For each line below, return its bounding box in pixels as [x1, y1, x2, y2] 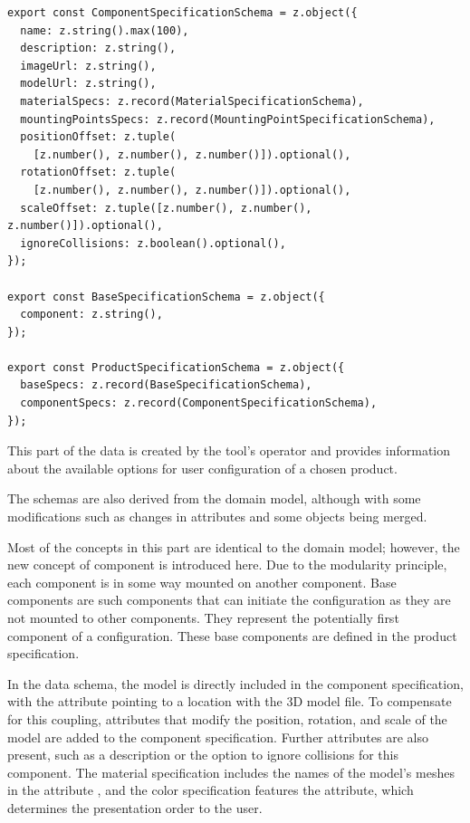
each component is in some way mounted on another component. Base [7, 572, 397, 591]
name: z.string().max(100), [20, 24, 189, 37]
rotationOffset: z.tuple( [20, 166, 177, 179]
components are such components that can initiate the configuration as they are [7, 590, 451, 609]
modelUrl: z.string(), [20, 77, 157, 91]
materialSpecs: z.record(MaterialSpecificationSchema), [20, 94, 364, 108]
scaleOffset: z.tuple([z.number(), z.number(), [20, 201, 312, 215]
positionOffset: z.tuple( [20, 130, 177, 144]
